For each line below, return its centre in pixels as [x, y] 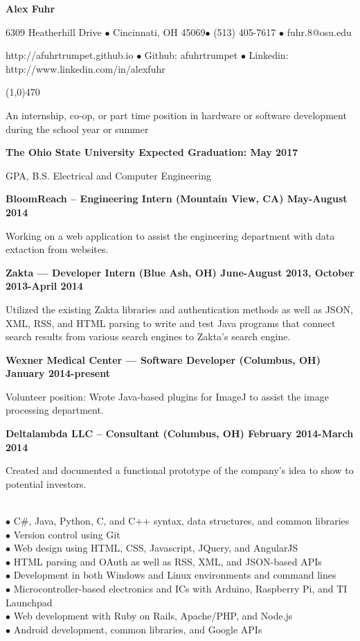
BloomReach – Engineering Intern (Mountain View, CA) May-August [177, 199]
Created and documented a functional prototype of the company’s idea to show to [180, 470]
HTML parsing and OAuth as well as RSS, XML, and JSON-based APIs [168, 561]
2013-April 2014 [44, 286]
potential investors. [46, 483]
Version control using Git [67, 534]
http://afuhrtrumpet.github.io [70, 55]
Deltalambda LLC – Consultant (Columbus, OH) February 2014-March [180, 433]
